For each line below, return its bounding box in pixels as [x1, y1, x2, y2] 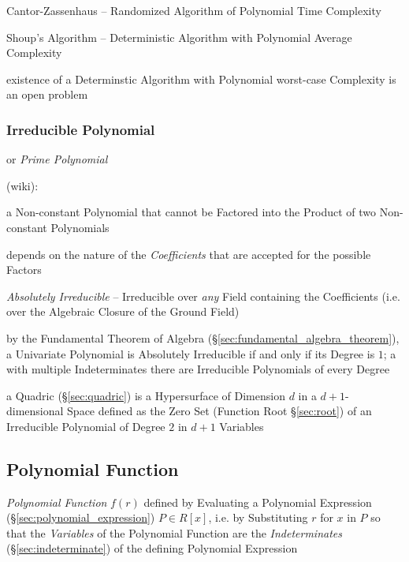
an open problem [6, 86, 88, 103]
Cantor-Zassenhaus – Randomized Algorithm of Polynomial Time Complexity [6, 2, 381, 18]
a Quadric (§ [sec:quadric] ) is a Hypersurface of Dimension [6, 387, 285, 403]
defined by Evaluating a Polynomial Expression [143, 493, 372, 510]
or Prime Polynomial [6, 151, 108, 167]
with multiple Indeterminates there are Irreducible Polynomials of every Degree [6, 361, 390, 377]
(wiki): [6, 177, 39, 193]
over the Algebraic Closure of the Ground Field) [6, 303, 240, 320]
